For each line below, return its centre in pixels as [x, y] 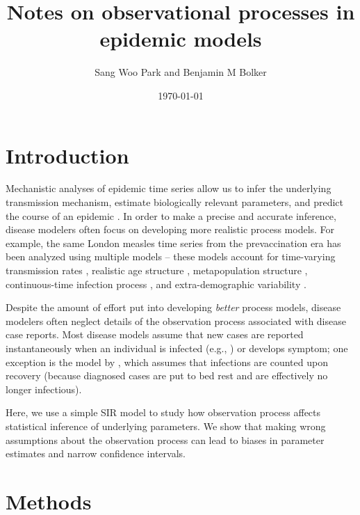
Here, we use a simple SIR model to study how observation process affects [163, 412]
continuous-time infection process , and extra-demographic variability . [156, 284]
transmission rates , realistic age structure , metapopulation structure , [157, 270]
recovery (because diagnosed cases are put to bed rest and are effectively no [167, 375]
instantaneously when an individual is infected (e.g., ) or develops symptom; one [177, 348]
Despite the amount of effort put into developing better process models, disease [173, 307]
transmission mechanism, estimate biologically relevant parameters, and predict [174, 202]
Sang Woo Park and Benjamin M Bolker [181, 72]
